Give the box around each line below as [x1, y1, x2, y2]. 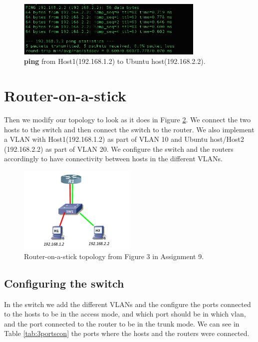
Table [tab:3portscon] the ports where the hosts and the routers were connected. [4, 328, 250, 339]
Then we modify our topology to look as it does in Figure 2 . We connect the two [4, 114, 251, 125]
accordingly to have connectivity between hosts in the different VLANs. [4, 153, 223, 164]
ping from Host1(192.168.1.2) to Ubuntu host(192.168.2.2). [24, 56, 206, 66]
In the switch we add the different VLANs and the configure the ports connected [4, 299, 251, 309]
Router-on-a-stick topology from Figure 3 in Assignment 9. [24, 251, 204, 261]
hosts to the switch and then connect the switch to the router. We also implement [4, 124, 255, 134]
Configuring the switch [4, 275, 124, 291]
